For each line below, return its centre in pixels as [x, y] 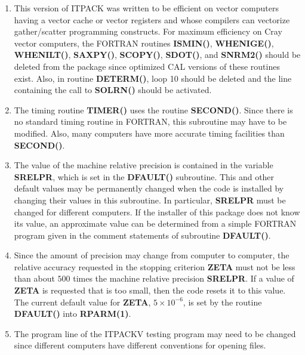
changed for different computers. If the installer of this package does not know [157, 212]
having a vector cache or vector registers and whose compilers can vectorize [152, 19]
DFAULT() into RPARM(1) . [73, 314]
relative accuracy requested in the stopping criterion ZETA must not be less [155, 266]
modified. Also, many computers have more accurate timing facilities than [149, 133]
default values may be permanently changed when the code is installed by [149, 188]
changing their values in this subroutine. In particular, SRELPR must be [150, 200]
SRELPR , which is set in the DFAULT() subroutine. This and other [144, 176]
